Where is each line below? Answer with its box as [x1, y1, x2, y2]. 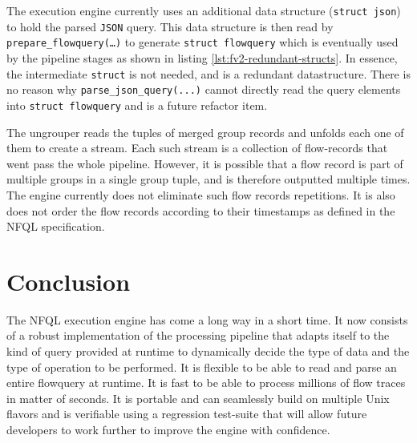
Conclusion [6, 264, 131, 297]
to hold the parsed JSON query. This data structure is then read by [6, 18, 334, 34]
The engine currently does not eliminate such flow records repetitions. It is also [6, 186, 395, 203]
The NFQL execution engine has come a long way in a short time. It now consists [6, 311, 408, 328]
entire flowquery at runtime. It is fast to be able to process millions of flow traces [6, 374, 406, 391]
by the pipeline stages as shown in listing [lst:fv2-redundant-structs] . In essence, [6, 49, 398, 66]
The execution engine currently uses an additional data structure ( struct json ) [6, 2, 401, 18]
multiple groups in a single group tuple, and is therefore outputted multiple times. [6, 171, 411, 187]
